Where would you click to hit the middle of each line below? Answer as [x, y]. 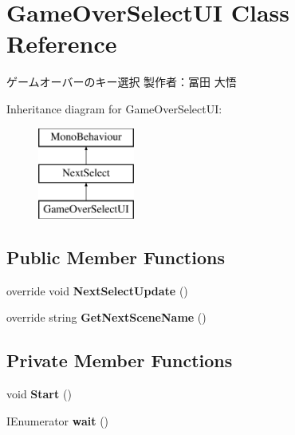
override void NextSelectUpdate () [97, 290]
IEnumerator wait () [58, 420]
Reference [62, 43]
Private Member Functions [120, 360]
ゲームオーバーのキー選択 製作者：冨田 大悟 [122, 82]
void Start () [39, 394]
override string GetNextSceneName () [106, 317]
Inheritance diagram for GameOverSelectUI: [114, 108]
